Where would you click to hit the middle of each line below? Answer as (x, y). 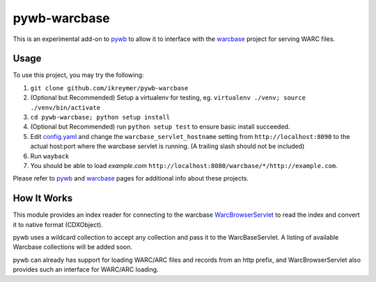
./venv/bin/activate (65, 107)
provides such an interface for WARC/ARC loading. (86, 269)
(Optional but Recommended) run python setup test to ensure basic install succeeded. (160, 127)
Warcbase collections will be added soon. (72, 247)
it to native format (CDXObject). (58, 224)
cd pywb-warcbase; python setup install (100, 117)
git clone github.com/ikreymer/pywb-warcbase (109, 88)
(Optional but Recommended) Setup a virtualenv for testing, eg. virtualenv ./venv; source (168, 98)
